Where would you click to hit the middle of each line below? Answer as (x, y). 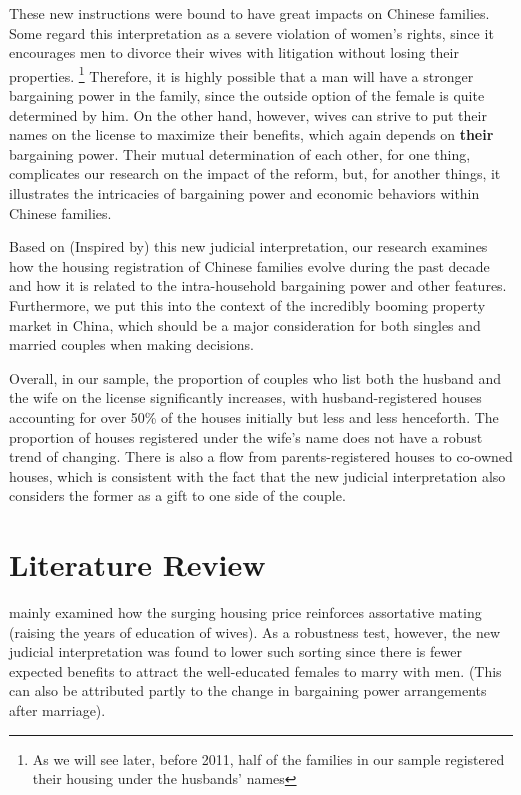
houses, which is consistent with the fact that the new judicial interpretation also (257, 475)
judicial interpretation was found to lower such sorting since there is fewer (235, 651)
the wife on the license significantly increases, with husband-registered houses (245, 397)
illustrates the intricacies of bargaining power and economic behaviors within (244, 193)
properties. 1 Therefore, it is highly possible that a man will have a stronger (241, 74)
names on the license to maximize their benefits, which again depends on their (251, 134)
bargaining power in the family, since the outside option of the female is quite (247, 95)
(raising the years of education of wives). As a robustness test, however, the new (255, 631)
